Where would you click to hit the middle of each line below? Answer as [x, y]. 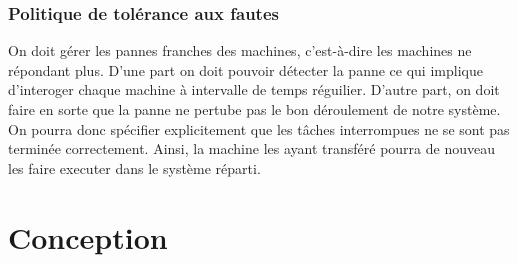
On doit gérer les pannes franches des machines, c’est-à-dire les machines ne [240, 50]
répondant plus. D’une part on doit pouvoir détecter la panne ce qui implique [245, 69]
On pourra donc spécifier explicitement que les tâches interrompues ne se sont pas [259, 128]
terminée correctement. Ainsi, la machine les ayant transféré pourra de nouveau [251, 148]
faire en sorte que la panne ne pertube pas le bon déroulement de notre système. [254, 109]
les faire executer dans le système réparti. [134, 167]
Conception [88, 236]
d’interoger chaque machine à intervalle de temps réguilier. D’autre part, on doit [254, 89]
